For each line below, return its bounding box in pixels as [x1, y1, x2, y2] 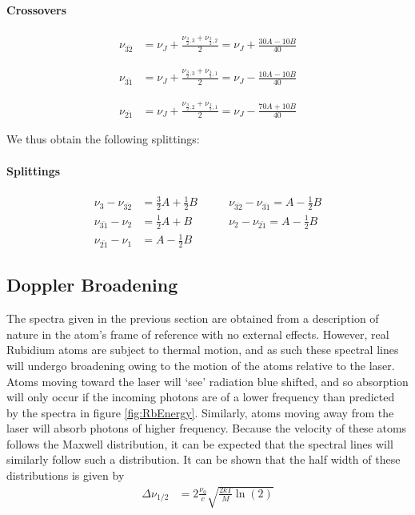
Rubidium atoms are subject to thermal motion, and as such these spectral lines [6, 341, 399, 358]
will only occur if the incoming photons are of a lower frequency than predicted [6, 388, 395, 405]
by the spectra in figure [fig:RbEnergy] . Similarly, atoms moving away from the [6, 404, 394, 420]
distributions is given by [6, 467, 125, 484]
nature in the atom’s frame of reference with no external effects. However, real [6, 325, 389, 342]
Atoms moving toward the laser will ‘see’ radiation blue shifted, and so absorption [6, 372, 409, 389]
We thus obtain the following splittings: [6, 131, 200, 147]
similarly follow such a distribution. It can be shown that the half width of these [6, 451, 401, 468]
